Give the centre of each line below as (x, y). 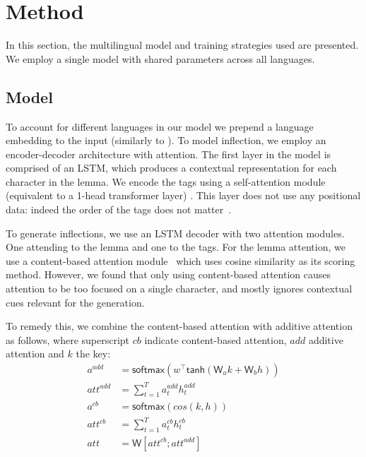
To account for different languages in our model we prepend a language (160, 126)
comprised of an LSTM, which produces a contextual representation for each (171, 168)
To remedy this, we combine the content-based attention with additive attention (179, 326)
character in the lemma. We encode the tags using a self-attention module (166, 181)
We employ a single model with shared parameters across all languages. (160, 58)
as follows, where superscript (68, 339)
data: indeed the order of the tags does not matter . (119, 209)
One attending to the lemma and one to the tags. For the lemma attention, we (176, 247)
